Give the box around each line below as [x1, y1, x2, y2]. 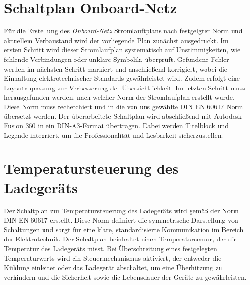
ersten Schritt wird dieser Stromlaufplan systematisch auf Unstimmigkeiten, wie [4, 45, 241, 55]
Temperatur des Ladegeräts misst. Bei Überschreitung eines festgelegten [4, 243, 217, 253]
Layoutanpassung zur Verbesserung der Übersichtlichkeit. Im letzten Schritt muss [4, 82, 245, 92]
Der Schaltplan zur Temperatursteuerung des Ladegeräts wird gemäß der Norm [4, 205, 239, 215]
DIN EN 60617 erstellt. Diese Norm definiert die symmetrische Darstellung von [4, 215, 238, 225]
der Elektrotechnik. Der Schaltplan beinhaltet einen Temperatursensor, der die [4, 234, 237, 244]
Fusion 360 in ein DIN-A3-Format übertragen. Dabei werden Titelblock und [4, 120, 229, 131]
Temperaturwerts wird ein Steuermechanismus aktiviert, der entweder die [4, 253, 221, 263]
